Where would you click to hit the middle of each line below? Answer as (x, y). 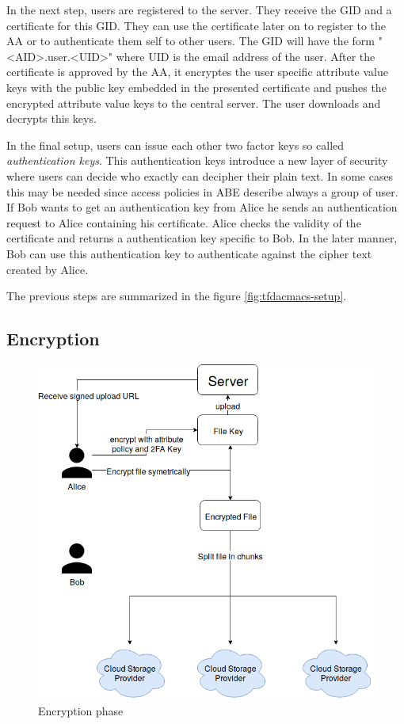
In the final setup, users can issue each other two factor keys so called (175, 145)
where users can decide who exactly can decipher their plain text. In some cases (200, 175)
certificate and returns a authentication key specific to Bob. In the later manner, (202, 238)
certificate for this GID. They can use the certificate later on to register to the (196, 25)
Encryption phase (81, 711)
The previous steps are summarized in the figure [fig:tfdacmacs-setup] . (177, 296)
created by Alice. (48, 269)
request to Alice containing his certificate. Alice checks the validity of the (184, 222)
